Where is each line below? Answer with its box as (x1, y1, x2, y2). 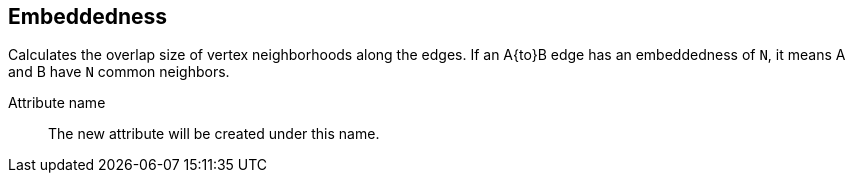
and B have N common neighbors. (8, 63, 230, 81)
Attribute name (8, 94, 106, 112)
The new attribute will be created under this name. (48, 125, 380, 143)
